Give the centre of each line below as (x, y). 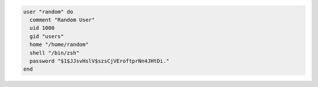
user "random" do (48, 11)
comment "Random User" (62, 20)
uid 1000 (42, 28)
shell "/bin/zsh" (54, 53)
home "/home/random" (59, 45)
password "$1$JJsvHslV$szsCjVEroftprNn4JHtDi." (100, 61)
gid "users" (47, 36)
